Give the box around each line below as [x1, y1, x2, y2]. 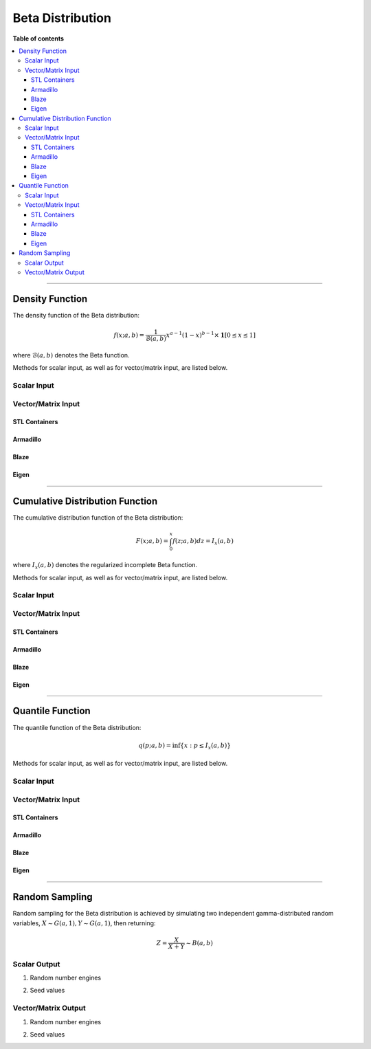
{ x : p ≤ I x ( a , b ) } [179, 741, 232, 751]
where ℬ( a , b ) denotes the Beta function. [12, 351, 130, 359]
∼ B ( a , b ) [185, 939, 213, 947]
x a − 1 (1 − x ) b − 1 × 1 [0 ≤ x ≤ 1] [166, 330, 256, 339]
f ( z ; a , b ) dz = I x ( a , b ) [172, 537, 234, 546]
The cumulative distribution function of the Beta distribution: [12, 514, 183, 522]
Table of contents [12, 34, 65, 43]
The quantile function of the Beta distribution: [12, 723, 142, 731]
